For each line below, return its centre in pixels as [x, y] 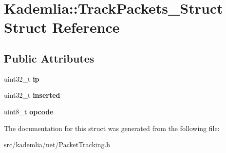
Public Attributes [49, 58]
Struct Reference [62, 27]
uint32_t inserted [32, 95]
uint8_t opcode [29, 111]
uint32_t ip [22, 78]
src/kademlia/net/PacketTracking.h [57, 144]
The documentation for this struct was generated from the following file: [112, 128]
